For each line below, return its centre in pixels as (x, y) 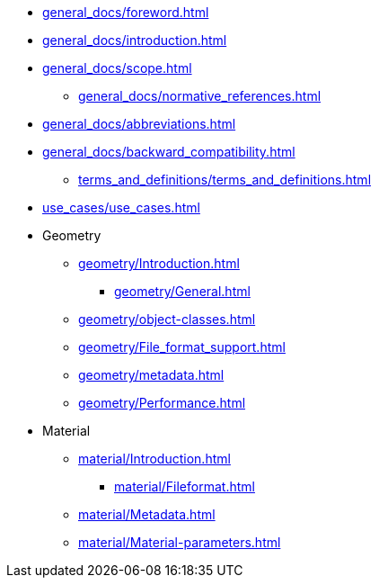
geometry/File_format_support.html (182, 347)
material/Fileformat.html (185, 486)
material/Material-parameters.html (180, 542)
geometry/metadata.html (151, 375)
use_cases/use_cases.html (121, 207)
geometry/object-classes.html (167, 319)
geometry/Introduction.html (159, 263)
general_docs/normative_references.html (200, 96)
